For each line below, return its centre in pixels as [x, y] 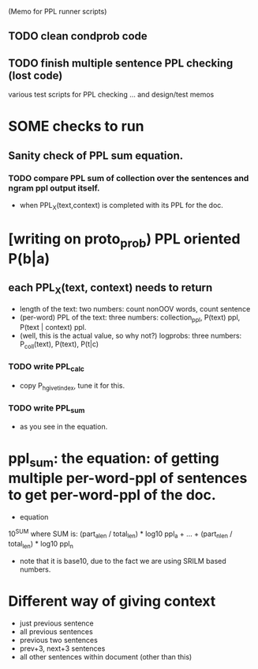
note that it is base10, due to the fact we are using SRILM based [123, 561]
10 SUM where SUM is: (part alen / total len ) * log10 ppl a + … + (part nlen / [120, 534]
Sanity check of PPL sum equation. [96, 155]
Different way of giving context [112, 601]
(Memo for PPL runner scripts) [58, 11]
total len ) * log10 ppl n [41, 545]
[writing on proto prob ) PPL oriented [124, 240]
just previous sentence [56, 623]
